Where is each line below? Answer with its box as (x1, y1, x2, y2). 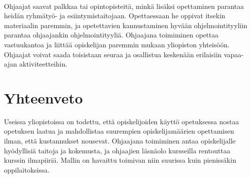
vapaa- (223, 49, 244, 59)
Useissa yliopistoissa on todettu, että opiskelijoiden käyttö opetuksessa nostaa (4, 116, 239, 126)
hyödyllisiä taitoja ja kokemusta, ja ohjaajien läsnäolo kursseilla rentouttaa (4, 145, 231, 155)
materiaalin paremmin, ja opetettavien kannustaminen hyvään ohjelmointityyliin (4, 20, 248, 30)
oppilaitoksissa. (4, 164, 50, 175)
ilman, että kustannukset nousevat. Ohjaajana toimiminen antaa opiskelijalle (4, 136, 236, 146)
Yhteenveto (4, 87, 83, 107)
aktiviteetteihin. (19, 59, 68, 69)
